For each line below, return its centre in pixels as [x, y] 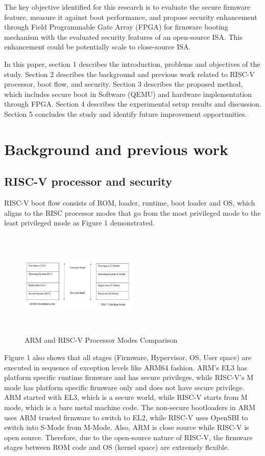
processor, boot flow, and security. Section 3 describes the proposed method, [124, 84]
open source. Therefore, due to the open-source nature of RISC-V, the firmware [128, 437]
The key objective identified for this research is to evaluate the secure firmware [127, 7]
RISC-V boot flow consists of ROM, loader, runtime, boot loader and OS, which [130, 203]
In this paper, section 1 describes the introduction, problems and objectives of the [132, 64]
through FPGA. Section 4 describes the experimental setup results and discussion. [133, 104]
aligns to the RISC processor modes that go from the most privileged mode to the [132, 212]
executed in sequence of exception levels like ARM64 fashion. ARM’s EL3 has [126, 367]
